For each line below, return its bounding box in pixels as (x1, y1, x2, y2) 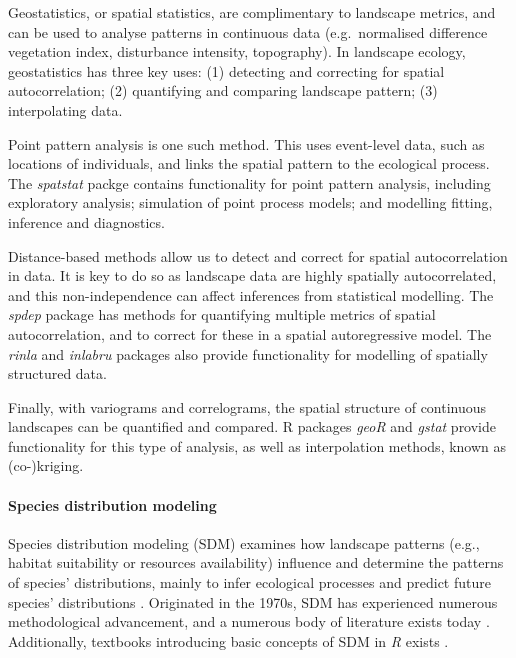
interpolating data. (8, 99, 123, 120)
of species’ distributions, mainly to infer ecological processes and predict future (8, 572, 491, 593)
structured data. (8, 363, 107, 384)
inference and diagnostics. (8, 211, 165, 232)
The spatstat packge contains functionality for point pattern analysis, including (8, 172, 491, 193)
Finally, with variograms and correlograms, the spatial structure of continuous (8, 396, 487, 417)
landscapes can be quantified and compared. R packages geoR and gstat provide (8, 416, 497, 437)
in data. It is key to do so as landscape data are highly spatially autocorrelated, (8, 265, 497, 286)
